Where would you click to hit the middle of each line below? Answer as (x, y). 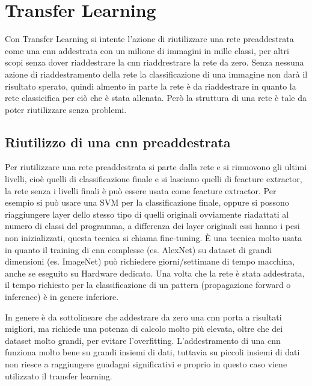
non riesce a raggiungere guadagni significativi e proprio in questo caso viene (146, 363)
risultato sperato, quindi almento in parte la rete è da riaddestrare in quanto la (151, 86)
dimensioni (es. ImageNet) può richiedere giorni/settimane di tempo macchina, (150, 261)
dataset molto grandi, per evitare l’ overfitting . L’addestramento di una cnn (143, 340)
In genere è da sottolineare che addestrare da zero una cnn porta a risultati (143, 317)
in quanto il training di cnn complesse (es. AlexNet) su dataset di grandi (139, 249)
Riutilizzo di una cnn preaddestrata (118, 142)
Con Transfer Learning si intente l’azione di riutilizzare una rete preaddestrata (149, 39)
